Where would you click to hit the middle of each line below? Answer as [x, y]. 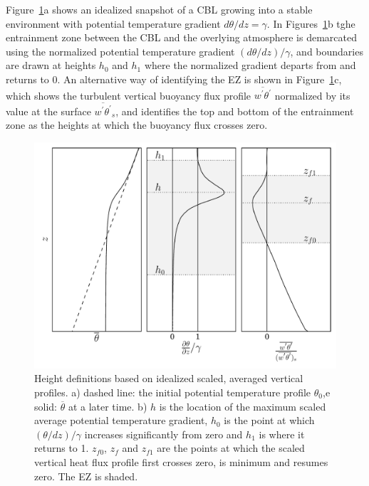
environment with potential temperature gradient [113, 23]
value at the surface [48, 111]
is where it [282, 434]
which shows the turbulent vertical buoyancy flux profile [129, 95]
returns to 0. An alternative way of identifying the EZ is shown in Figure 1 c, [174, 79]
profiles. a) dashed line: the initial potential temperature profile [173, 392]
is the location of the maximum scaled [243, 406]
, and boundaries [327, 51]
